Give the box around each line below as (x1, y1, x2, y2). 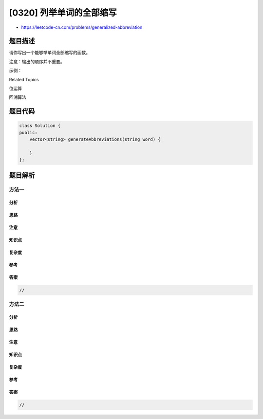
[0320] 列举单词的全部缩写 (9, 7, 117, 18)
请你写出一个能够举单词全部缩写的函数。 (9, 50, 90, 55)
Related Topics (9, 76, 39, 82)
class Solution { (19, 123, 61, 128)
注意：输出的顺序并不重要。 (9, 58, 65, 64)
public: (19, 129, 38, 135)
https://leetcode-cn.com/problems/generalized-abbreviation (21, 24, 143, 30)
